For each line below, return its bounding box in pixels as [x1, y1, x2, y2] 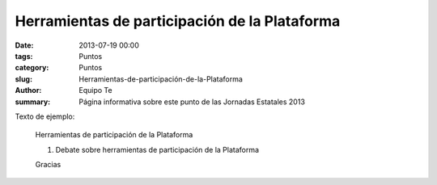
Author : [15, 86, 42, 95]
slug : [15, 74, 32, 84]
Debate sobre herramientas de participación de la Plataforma [55, 145, 259, 154]
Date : [15, 40, 34, 50]
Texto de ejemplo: [15, 111, 75, 121]
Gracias [35, 160, 62, 170]
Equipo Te [78, 86, 112, 95]
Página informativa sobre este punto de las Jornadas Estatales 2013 [78, 97, 305, 107]
